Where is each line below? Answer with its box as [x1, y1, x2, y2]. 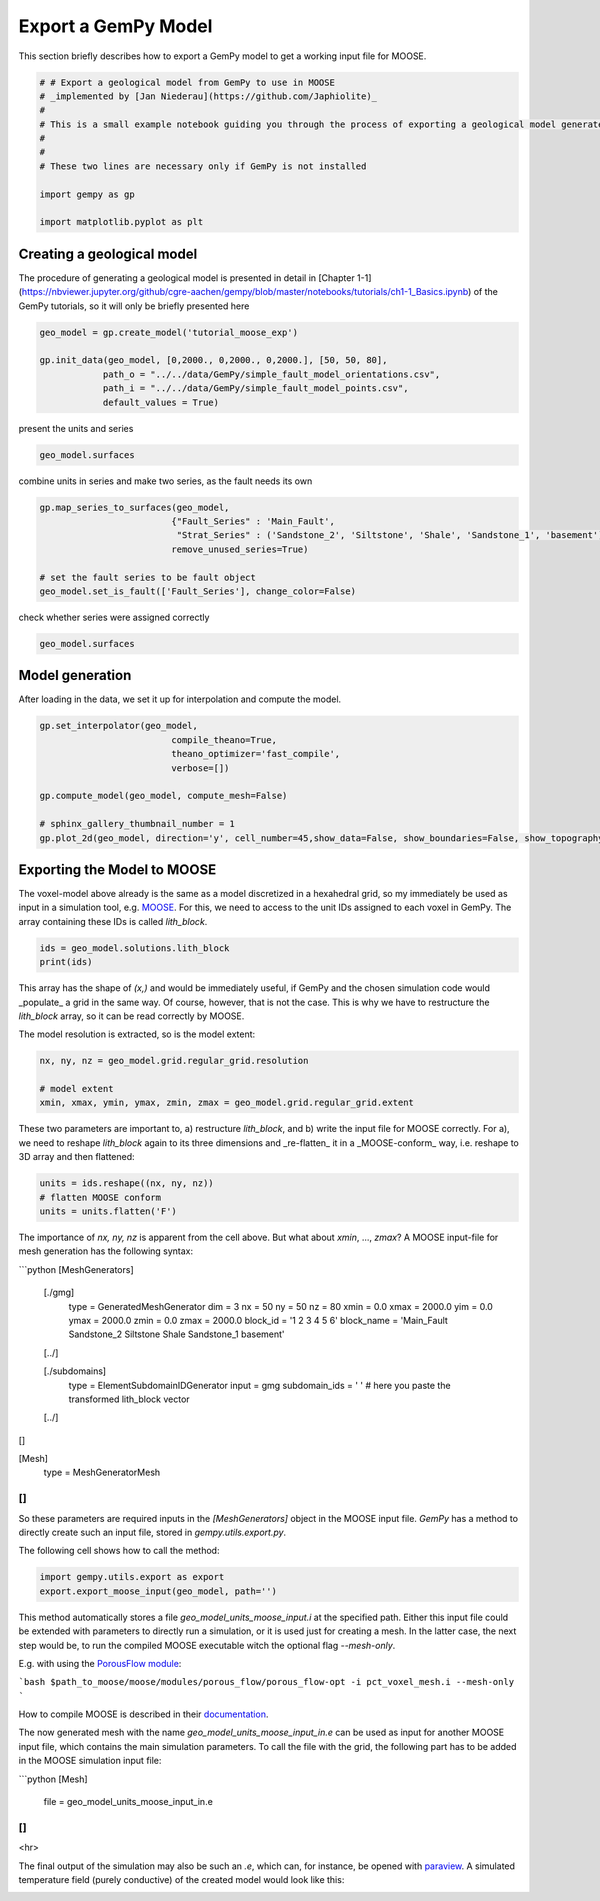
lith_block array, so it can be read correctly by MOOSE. [18, 1010, 245, 1022]
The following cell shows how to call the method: [18, 1545, 220, 1557]
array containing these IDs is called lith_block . [18, 915, 208, 927]
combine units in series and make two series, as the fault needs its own [18, 475, 313, 487]
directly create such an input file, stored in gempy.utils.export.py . [18, 1526, 287, 1538]
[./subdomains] [43, 1365, 107, 1377]
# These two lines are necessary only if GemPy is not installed [39, 160, 367, 172]
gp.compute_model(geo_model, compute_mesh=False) [39, 790, 288, 802]
